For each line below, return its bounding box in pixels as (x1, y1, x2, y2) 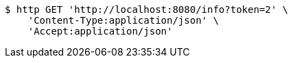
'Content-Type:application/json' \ (27, 15, 219, 26)
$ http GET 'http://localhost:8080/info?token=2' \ (5, 4, 289, 15)
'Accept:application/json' (27, 26, 173, 37)
